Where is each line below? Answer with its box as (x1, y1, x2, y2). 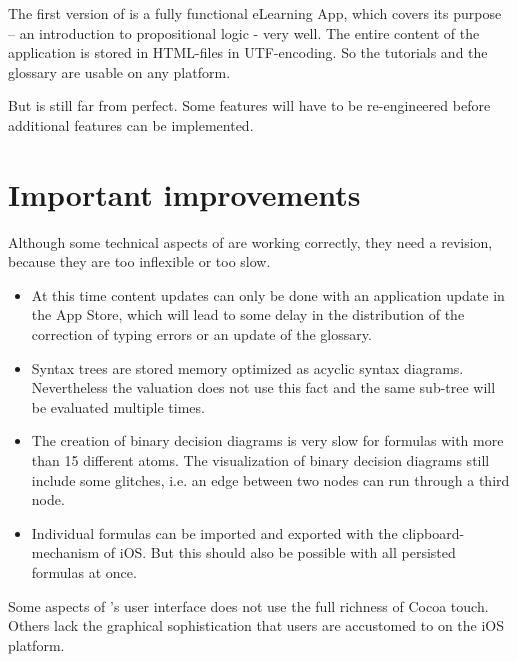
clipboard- (402, 522, 465, 543)
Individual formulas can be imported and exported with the (31, 522, 398, 543)
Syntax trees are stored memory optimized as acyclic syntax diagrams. (31, 357, 464, 378)
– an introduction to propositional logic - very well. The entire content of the (8, 22, 480, 43)
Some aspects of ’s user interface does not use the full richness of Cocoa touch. (8, 595, 489, 616)
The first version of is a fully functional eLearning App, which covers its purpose (8, 3, 502, 23)
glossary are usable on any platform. (8, 61, 231, 82)
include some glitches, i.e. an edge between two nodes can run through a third (31, 469, 510, 490)
